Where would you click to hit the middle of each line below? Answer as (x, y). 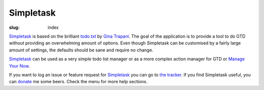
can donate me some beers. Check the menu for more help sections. (78, 82)
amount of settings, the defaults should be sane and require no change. (81, 50)
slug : (14, 27)
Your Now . (20, 66)
